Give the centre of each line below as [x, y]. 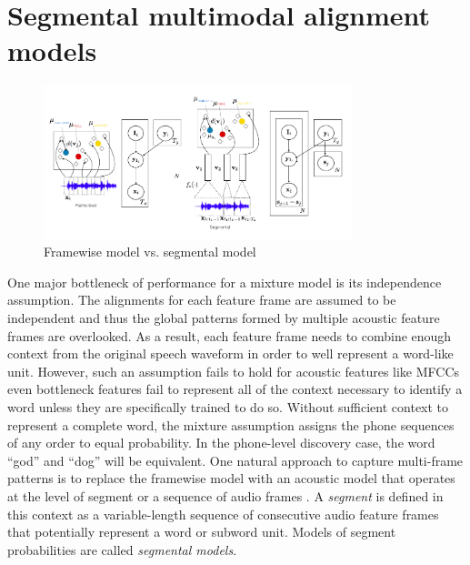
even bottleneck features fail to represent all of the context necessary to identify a [235, 389]
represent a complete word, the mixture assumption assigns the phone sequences [231, 424]
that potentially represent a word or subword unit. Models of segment [202, 532]
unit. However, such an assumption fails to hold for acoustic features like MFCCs [234, 371]
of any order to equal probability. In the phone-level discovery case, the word [221, 443]
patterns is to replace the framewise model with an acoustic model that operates [231, 478]
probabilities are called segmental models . [122, 549]
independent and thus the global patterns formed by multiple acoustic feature [224, 318]
